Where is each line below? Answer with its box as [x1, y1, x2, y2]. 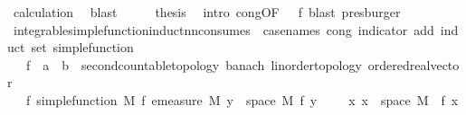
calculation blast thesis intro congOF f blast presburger [13, 3, 401, 21]
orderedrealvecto [367, 55, 460, 74]
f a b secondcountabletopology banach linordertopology [25, 55, 362, 74]
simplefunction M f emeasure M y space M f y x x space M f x [36, 90, 459, 109]
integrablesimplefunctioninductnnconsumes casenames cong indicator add [13, 20, 434, 39]
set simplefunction [31, 38, 134, 57]
